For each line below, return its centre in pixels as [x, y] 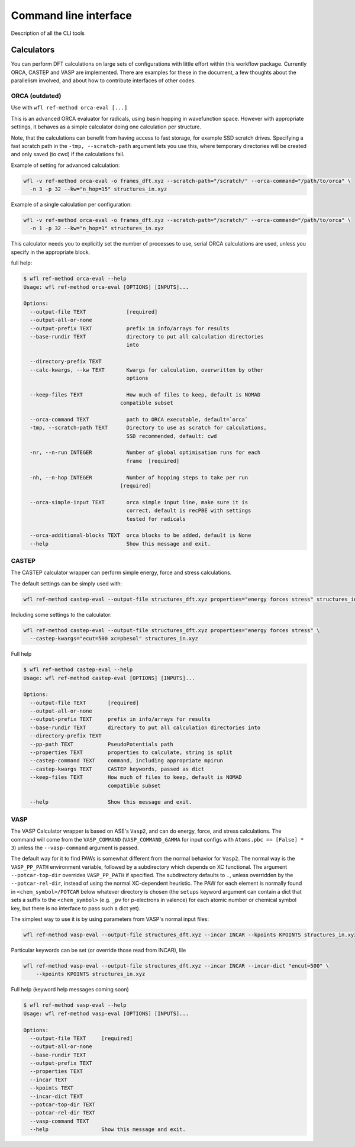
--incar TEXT [49, 1080]
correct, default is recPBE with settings [189, 511]
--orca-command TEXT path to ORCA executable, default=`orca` [139, 419]
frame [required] [153, 461]
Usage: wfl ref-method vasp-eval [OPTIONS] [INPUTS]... [106, 1013]
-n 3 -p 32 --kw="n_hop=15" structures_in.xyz [99, 189]
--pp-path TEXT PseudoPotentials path [102, 744]
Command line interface [72, 15]
